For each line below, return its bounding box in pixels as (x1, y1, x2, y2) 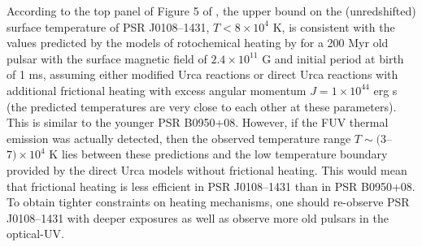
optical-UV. (7, 225, 64, 242)
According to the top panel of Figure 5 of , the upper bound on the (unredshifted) (7, 2, 416, 19)
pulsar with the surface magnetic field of (7, 50, 207, 67)
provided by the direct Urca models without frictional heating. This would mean (7, 161, 407, 178)
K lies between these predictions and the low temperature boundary (49, 145, 388, 162)
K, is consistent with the (272, 18, 395, 35)
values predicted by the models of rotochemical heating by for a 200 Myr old (7, 34, 389, 51)
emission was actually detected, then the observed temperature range (7, 129, 351, 146)
